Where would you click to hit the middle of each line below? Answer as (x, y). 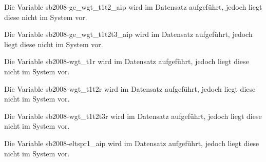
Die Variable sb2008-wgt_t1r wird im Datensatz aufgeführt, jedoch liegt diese (127, 61)
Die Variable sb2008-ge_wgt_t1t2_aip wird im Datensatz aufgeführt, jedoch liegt (133, 7)
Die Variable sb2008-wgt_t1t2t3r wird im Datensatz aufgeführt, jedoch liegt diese (133, 116)
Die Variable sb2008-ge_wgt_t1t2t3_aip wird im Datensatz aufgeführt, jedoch (128, 34)
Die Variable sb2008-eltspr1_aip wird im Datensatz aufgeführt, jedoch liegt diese (132, 143)
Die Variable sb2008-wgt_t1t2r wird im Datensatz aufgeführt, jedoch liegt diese (130, 88)
